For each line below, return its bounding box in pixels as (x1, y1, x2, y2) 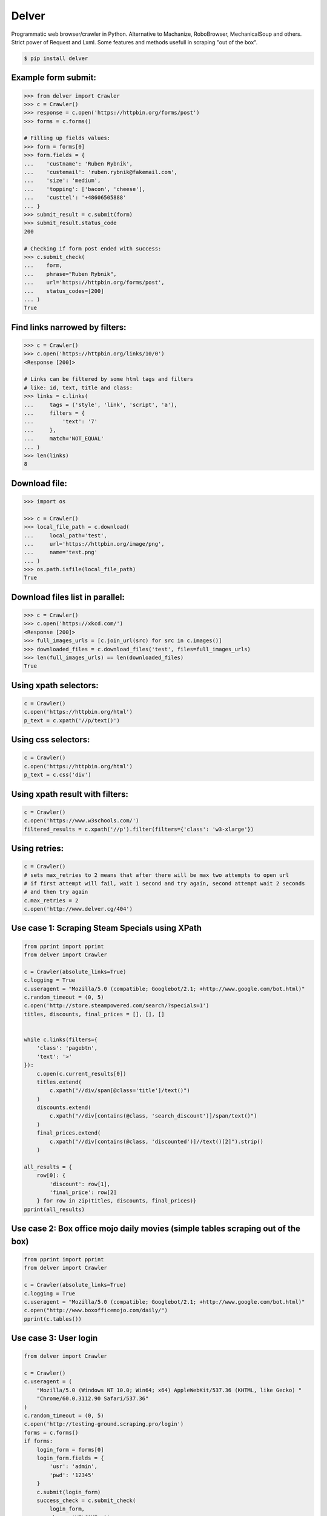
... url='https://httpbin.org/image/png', (24, 540, 165, 547)
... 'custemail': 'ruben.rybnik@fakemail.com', (24, 169, 178, 176)
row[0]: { (36, 1172, 66, 1179)
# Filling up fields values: (24, 135, 111, 142)
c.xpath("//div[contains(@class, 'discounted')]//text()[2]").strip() (49, 1138, 263, 1145)
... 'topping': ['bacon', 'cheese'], (24, 186, 145, 192)
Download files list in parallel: (11, 592, 125, 602)
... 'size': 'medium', (24, 177, 101, 184)
